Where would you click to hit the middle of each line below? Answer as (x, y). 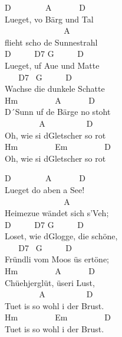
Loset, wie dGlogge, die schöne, (61, 236)
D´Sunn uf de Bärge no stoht (58, 112)
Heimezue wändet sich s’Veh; (57, 213)
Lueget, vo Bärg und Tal (49, 19)
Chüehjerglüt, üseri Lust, (50, 282)
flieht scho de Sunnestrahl (51, 42)
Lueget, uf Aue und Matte (52, 65)
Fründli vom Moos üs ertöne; (57, 259)
